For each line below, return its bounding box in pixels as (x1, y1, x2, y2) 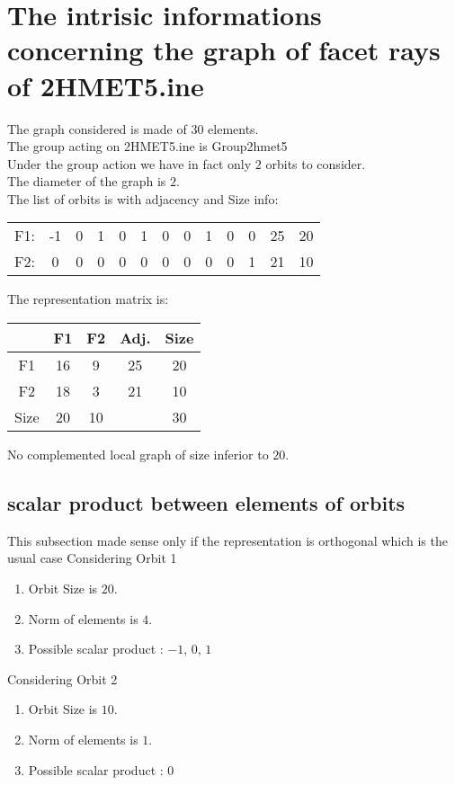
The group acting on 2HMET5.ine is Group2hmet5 (7, 137, 288, 156)
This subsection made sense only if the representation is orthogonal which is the (7, 531, 448, 549)
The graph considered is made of (7, 119, 187, 138)
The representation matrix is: (7, 290, 169, 308)
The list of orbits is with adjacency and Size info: (7, 189, 279, 208)
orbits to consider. (265, 154, 366, 173)
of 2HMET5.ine (7, 67, 204, 103)
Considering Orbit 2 (7, 669, 118, 688)
